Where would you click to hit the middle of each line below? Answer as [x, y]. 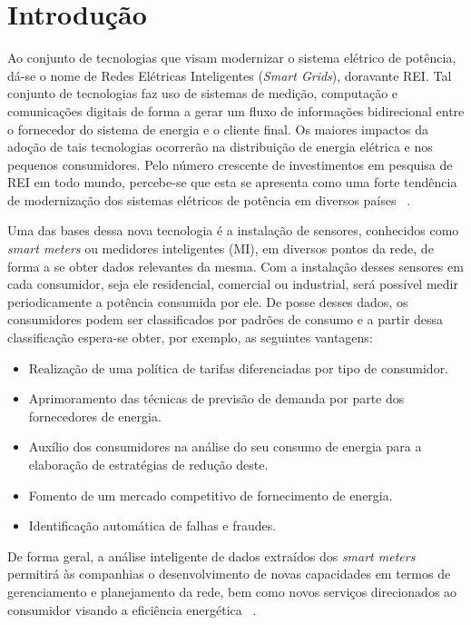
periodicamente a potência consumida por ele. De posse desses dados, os [208, 301]
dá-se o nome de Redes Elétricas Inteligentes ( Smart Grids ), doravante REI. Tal [230, 75]
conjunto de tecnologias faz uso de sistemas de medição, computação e [203, 93]
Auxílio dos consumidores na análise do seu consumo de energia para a [225, 446]
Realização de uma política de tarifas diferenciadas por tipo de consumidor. [239, 367]
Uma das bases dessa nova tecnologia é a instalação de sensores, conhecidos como [233, 230]
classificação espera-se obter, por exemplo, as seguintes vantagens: [190, 337]
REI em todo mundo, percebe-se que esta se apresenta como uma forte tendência [232, 182]
